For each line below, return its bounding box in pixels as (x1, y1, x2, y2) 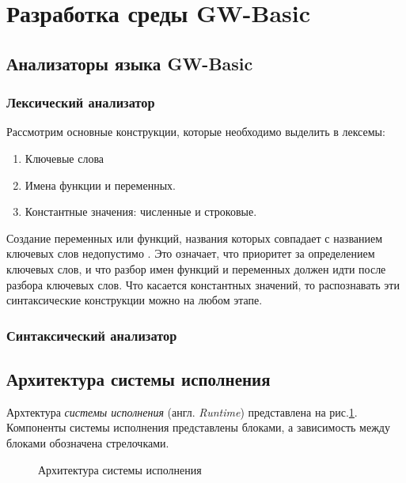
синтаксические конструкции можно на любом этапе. (6, 292, 263, 308)
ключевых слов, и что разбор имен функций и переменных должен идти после (6, 260, 386, 277)
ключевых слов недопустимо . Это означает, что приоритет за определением (6, 245, 375, 262)
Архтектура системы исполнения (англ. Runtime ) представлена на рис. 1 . (6, 403, 358, 420)
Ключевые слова (25, 149, 104, 166)
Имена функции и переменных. (25, 176, 176, 193)
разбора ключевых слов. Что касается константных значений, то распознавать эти (6, 276, 400, 292)
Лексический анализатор (6, 92, 155, 112)
